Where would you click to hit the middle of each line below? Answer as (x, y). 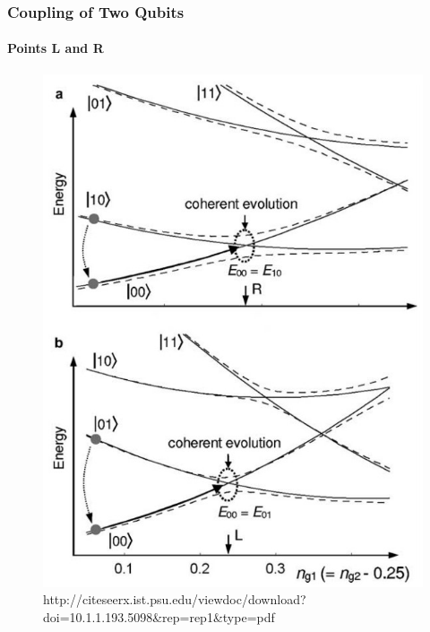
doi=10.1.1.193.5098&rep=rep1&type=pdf (159, 617)
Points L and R (56, 48)
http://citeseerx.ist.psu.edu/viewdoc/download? (175, 599)
